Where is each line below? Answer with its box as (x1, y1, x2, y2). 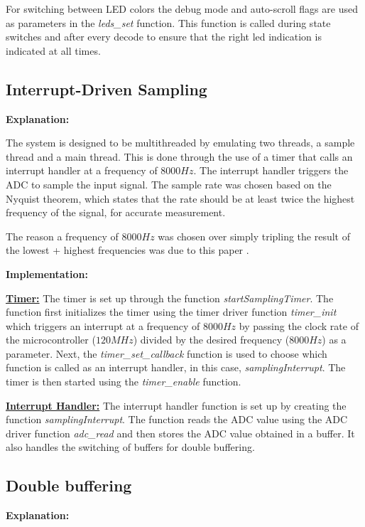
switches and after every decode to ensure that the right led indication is (6, 29, 322, 44)
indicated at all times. (6, 43, 101, 58)
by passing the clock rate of (239, 318, 359, 333)
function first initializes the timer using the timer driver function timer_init (6, 304, 337, 319)
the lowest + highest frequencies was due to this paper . (6, 243, 249, 257)
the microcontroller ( (6, 332, 96, 347)
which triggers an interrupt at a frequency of (6, 318, 200, 333)
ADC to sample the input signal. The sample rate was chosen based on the (6, 176, 332, 191)
